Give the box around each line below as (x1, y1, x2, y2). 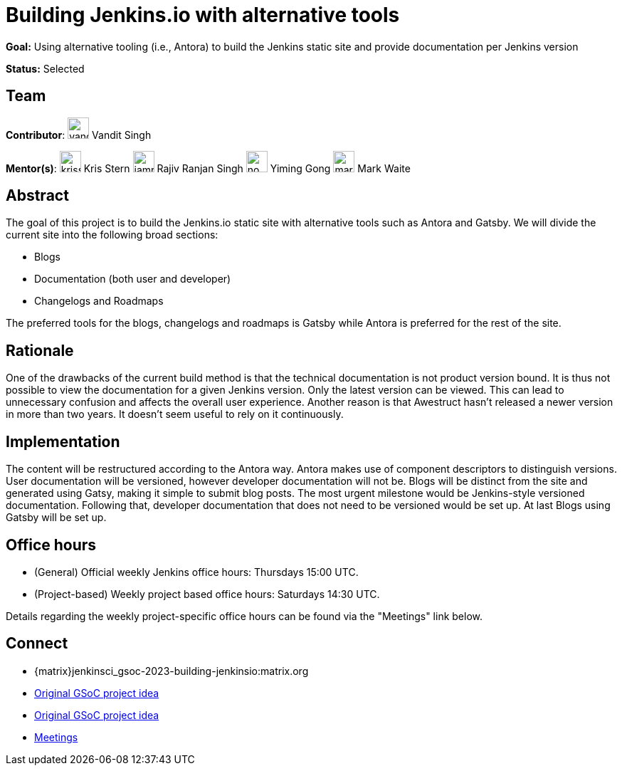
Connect (6, 634, 68, 653)
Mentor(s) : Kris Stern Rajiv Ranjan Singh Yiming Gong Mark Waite (6, 162, 411, 174)
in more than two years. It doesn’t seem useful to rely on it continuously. (6, 408, 344, 421)
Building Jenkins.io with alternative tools (6, 3, 400, 27)
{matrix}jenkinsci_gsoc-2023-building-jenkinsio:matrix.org (34, 664, 309, 677)
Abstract (6, 187, 69, 205)
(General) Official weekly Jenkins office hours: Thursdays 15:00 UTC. (34, 565, 359, 578)
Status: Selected (6, 62, 85, 75)
